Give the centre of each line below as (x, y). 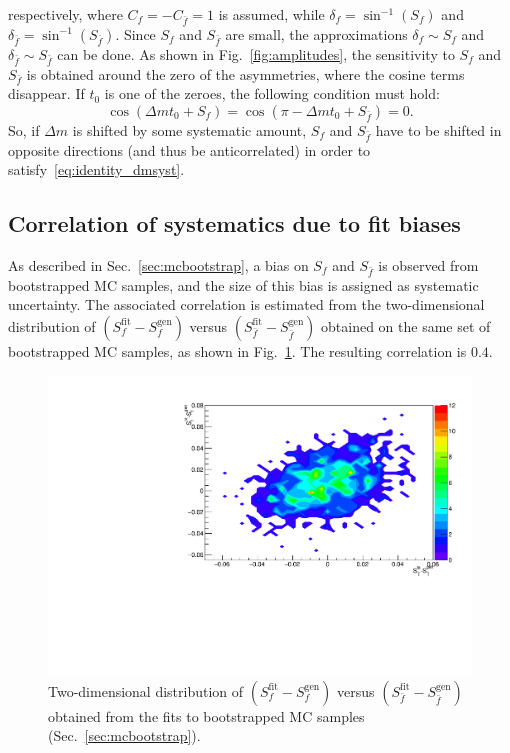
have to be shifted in (438, 129)
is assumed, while (271, 14)
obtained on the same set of (406, 325)
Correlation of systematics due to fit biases (234, 223)
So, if (24, 129)
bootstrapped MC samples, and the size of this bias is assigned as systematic (243, 284)
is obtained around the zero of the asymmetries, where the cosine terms (245, 73)
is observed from (428, 264)
